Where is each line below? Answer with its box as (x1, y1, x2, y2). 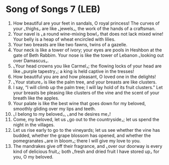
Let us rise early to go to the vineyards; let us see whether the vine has (13, 127, 160, 133)
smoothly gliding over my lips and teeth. (13, 106, 96, 112)
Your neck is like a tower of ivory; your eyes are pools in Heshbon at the (13, 47, 162, 53)
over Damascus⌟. (13, 57, 49, 63)
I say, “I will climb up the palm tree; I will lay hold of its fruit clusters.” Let (13, 84, 163, 90)
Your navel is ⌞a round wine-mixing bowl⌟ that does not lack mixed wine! (13, 31, 163, 37)
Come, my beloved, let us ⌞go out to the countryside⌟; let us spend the (13, 116, 160, 122)
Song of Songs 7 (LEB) (6, 4, 101, 15)
